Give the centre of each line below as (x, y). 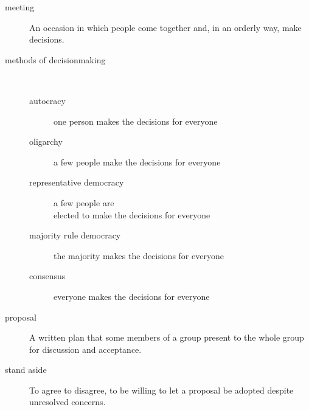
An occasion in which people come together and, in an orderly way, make (165, 27)
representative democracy (77, 182)
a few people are (84, 202)
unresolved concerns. (68, 402)
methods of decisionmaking (55, 59)
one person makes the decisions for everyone (136, 121)
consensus (47, 276)
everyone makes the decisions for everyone (132, 296)
